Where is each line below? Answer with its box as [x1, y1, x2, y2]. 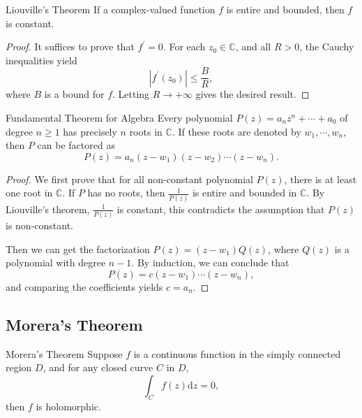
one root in [6, 185, 53, 200]
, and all [235, 39, 271, 54]
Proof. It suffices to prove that [6, 39, 135, 54]
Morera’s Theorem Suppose [6, 346, 123, 361]
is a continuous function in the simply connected [133, 346, 341, 361]
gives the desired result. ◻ [195, 87, 310, 101]
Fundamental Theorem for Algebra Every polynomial [6, 110, 233, 125]
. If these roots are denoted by [172, 124, 301, 138]
